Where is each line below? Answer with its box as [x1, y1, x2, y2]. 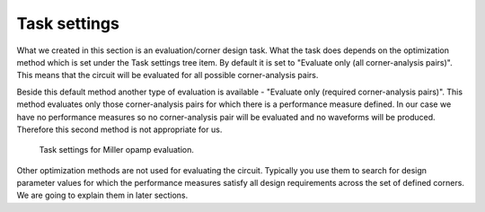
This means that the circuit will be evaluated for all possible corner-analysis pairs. [16, 70, 319, 81]
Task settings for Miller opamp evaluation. [39, 145, 195, 155]
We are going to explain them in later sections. [16, 190, 189, 201]
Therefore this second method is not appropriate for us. [16, 124, 223, 135]
